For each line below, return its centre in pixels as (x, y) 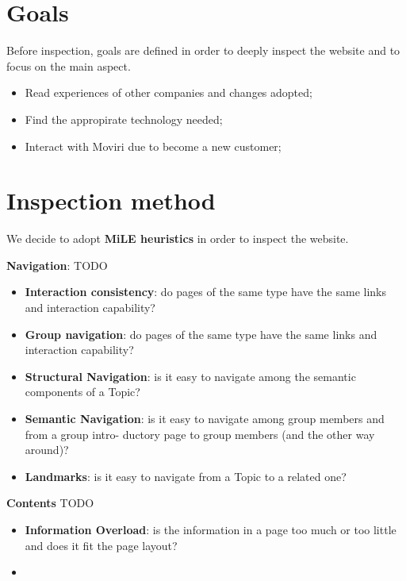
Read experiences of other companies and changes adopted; (169, 92)
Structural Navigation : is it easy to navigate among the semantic (190, 376)
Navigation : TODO (57, 265)
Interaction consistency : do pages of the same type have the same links (205, 292)
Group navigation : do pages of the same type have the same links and (201, 334)
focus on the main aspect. (69, 65)
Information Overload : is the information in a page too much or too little (211, 529)
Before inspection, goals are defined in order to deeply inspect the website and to (203, 50)
